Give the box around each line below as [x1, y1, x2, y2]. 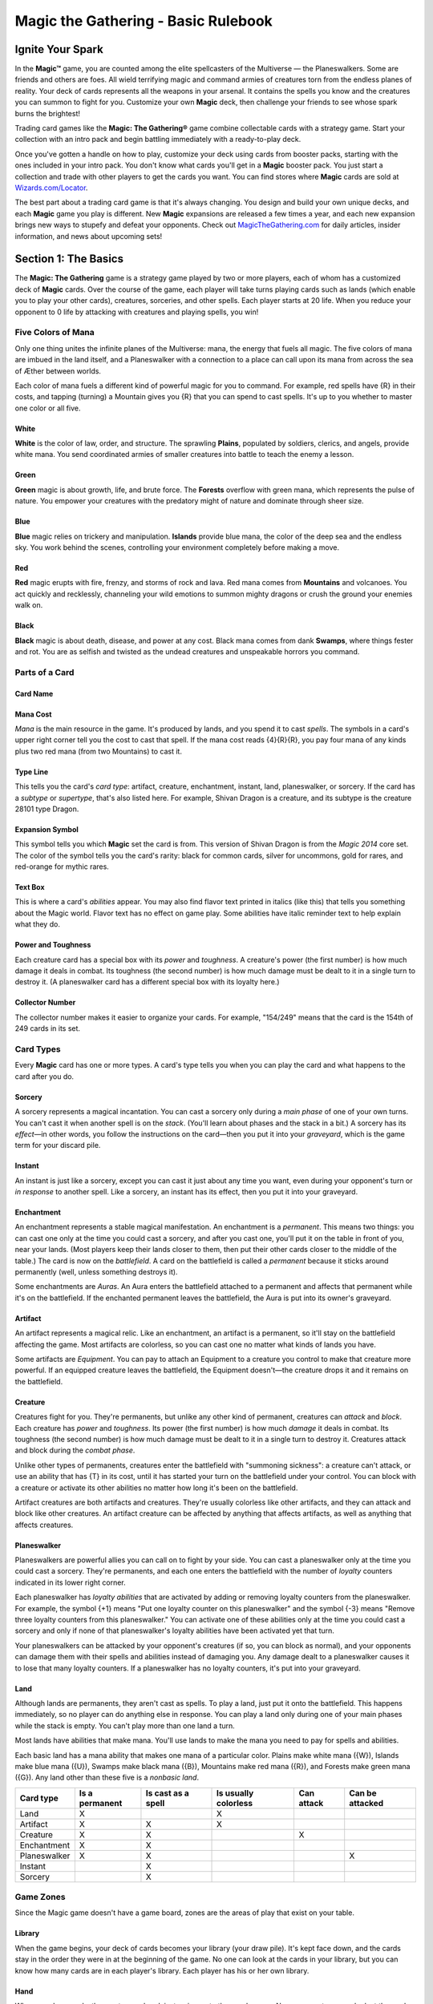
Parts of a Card [14, 666, 75, 677]
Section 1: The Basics [14, 253, 124, 266]
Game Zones [14, 1892, 66, 1903]
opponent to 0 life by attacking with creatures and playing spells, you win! [14, 307, 259, 317]
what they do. [14, 919, 60, 929]
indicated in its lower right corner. [14, 1578, 126, 1587]
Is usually [216, 1788, 254, 1799]
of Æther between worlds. [14, 366, 102, 376]
